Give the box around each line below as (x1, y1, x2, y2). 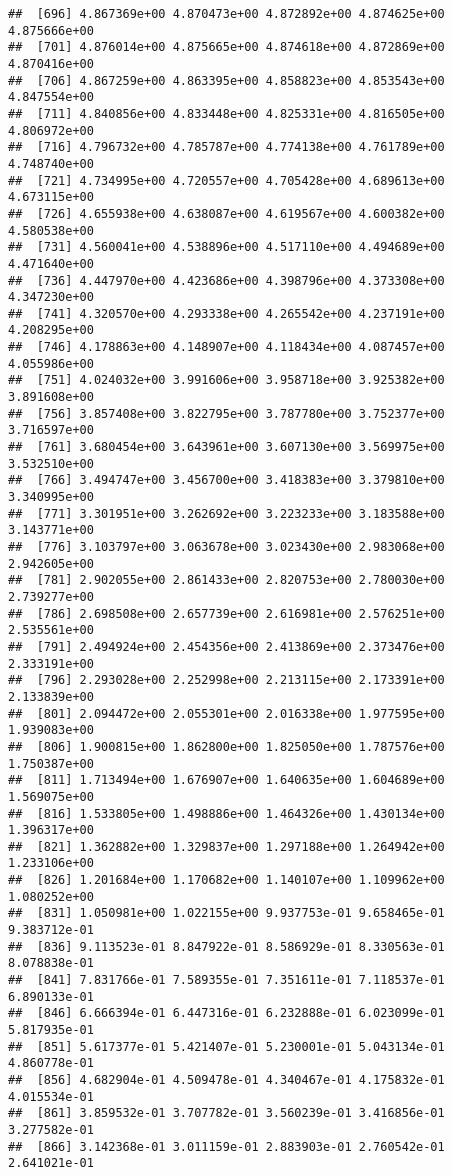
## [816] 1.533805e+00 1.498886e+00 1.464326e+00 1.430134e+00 (8, 806, 445, 821)
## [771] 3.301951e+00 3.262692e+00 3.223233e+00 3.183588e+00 (8, 506, 445, 521)
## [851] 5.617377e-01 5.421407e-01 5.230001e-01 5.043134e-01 (8, 1039, 445, 1054)
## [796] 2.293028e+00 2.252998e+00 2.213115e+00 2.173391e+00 (8, 673, 445, 688)
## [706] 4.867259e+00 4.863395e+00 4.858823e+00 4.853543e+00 (8, 73, 445, 88)
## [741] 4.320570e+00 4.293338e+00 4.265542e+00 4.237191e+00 (8, 306, 445, 321)
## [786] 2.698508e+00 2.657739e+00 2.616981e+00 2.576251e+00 (8, 606, 445, 621)
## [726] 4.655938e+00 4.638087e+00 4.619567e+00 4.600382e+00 (8, 206, 445, 221)
